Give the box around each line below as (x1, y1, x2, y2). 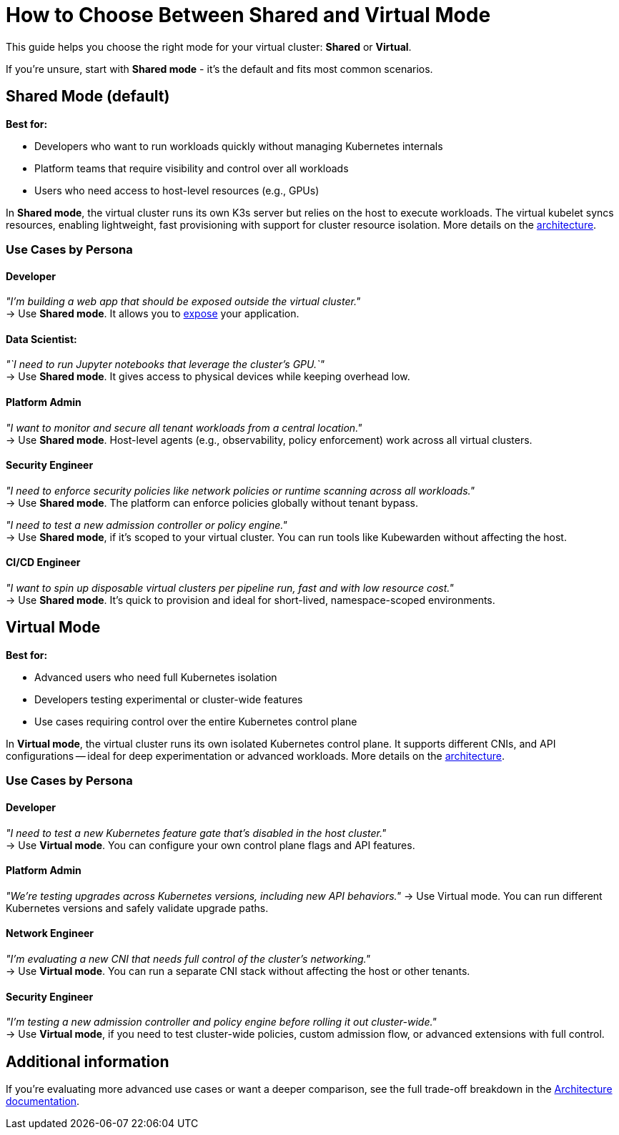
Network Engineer (6, 927, 94, 940)
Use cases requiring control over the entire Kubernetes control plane (34, 715, 357, 728)
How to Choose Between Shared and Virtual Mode (6, 3, 491, 27)
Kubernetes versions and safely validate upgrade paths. (6, 901, 269, 914)
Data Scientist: (6, 332, 77, 345)
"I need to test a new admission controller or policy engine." (6, 518, 287, 531)
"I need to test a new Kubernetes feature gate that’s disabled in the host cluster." (6, 826, 387, 839)
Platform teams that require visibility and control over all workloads (34, 162, 349, 174)
